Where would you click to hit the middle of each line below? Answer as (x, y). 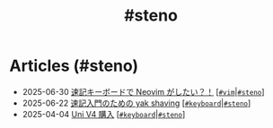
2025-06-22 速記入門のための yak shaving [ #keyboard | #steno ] (136, 103)
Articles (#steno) (74, 66)
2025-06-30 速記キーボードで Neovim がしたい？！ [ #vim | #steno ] (143, 91)
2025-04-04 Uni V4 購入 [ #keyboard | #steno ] (104, 114)
